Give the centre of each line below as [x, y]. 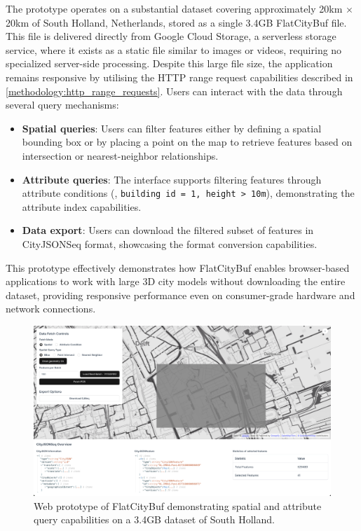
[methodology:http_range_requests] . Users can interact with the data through [174, 91]
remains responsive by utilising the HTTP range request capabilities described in [179, 77]
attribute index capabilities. [82, 206]
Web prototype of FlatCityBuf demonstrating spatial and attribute [178, 505]
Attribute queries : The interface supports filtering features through [172, 179]
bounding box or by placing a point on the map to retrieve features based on [187, 142]
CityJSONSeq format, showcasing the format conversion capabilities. [170, 243]
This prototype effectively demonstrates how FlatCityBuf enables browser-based [178, 267]
